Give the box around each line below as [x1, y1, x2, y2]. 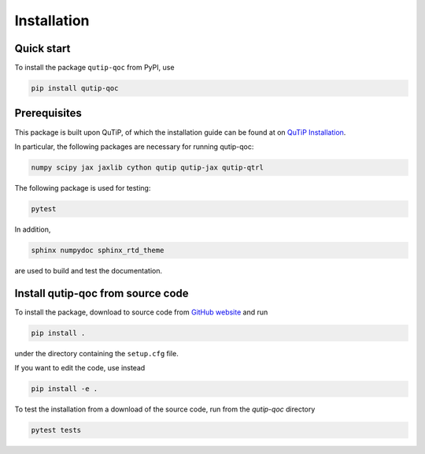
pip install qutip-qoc [31, 84, 119, 93]
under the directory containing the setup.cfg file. [14, 348, 179, 358]
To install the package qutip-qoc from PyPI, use [14, 63, 175, 73]
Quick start [14, 42, 71, 55]
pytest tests [31, 426, 82, 435]
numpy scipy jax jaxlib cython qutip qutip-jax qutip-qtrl [31, 162, 264, 172]
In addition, [14, 225, 51, 234]
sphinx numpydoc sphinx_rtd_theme [31, 245, 164, 255]
